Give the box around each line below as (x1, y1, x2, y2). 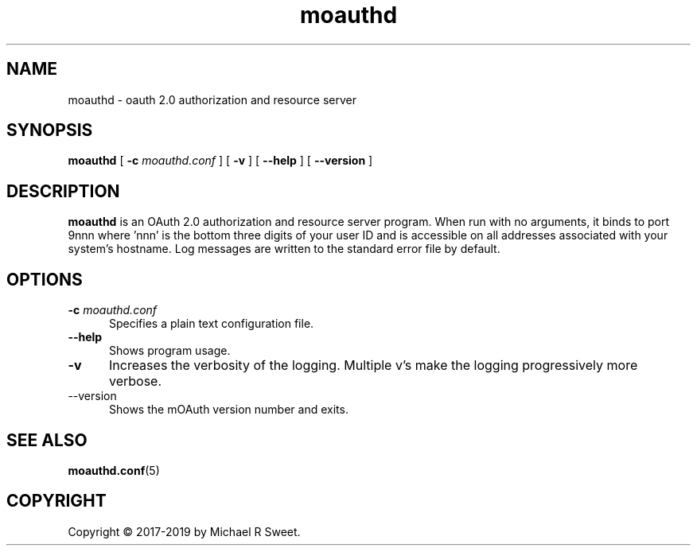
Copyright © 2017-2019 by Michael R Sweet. (68, 524, 301, 538)
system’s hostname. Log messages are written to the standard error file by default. (68, 242, 500, 256)
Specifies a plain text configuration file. (109, 317, 314, 331)
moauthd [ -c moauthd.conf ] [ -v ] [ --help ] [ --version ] (68, 154, 373, 168)
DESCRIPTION (6, 181, 120, 201)
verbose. (108, 373, 162, 390)
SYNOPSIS (6, 120, 93, 141)
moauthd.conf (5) (68, 463, 160, 477)
